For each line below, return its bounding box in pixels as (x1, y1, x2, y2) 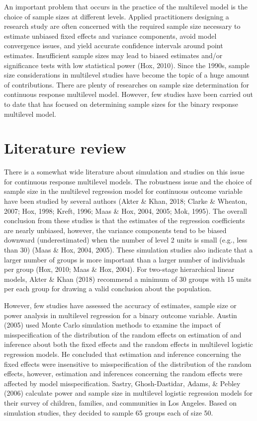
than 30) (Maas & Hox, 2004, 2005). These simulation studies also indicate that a (4, 245, 253, 254)
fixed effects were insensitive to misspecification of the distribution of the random (4, 358, 252, 369)
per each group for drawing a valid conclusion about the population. (4, 283, 212, 294)
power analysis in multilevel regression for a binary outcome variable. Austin (4, 310, 237, 320)
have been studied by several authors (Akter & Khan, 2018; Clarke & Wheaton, (4, 196, 248, 206)
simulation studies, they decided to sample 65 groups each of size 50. (4, 407, 213, 418)
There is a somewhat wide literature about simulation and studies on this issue (4, 167, 245, 177)
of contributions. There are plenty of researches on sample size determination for (4, 79, 249, 89)
